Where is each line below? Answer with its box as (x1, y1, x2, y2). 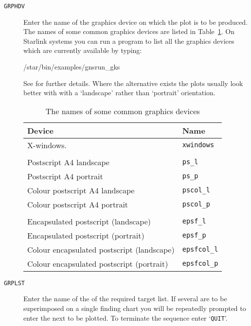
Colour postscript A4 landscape (27, 184, 135, 196)
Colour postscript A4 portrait (27, 198, 128, 210)
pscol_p (182, 200, 210, 208)
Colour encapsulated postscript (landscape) (27, 243, 175, 255)
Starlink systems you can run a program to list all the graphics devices (23, 35, 234, 46)
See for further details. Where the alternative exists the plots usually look (23, 78, 243, 88)
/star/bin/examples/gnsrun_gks (23, 62, 120, 72)
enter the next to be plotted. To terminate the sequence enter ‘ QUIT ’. (23, 312, 228, 323)
